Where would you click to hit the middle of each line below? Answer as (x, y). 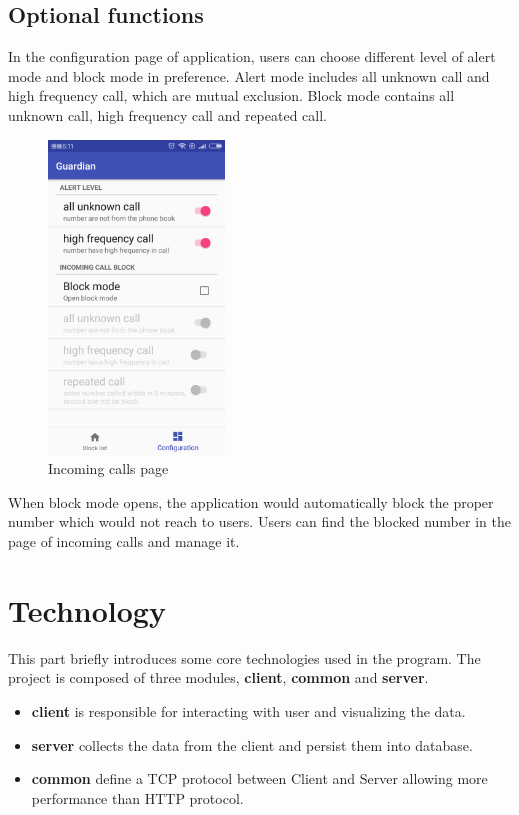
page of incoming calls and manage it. (124, 541)
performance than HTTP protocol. (137, 797)
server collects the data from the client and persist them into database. (252, 744)
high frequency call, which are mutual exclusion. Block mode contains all (231, 95)
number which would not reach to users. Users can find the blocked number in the (259, 521)
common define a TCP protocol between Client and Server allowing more (259, 778)
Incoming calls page (108, 468)
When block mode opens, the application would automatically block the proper (251, 501)
